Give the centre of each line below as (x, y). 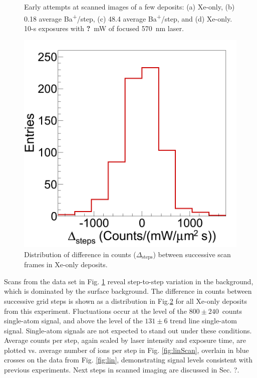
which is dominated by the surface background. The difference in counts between (128, 291)
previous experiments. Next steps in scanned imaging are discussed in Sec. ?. (122, 370)
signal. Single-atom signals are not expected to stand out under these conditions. (128, 330)
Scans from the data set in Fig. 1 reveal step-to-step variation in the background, (129, 281)
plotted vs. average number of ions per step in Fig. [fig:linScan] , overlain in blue (126, 350)
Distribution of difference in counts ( (80, 254)
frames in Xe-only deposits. (66, 264)
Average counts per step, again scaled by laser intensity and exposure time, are (125, 340)
